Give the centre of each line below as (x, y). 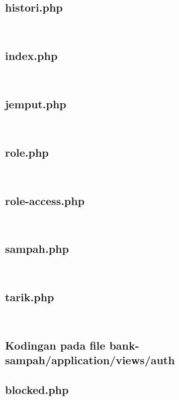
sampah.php (37, 249)
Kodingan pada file (55, 345)
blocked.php (37, 390)
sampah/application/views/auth (90, 360)
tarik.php (30, 297)
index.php (31, 56)
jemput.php (36, 104)
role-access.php (45, 200)
